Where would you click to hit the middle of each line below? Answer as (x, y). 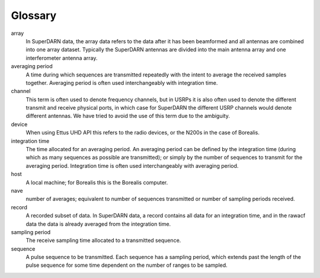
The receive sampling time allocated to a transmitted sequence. (103, 241)
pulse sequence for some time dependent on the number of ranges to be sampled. (127, 265)
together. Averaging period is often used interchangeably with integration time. (122, 82)
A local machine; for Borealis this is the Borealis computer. (97, 182)
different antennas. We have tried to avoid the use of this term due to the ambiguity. (128, 116)
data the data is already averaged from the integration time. (98, 224)
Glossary (34, 15)
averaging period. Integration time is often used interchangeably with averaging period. (132, 165)
